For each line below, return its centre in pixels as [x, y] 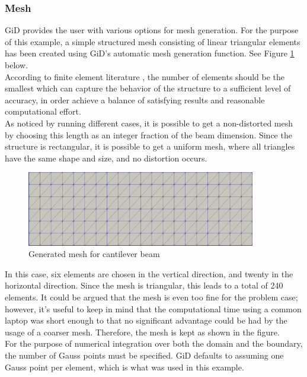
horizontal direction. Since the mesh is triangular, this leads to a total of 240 [144, 285]
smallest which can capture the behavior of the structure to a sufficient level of [148, 88]
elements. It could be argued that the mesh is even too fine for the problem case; [151, 297]
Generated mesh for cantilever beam [94, 254]
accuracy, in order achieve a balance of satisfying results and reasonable [135, 99]
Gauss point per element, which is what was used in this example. [124, 367]
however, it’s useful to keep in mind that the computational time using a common [153, 308]
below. [16, 65]
